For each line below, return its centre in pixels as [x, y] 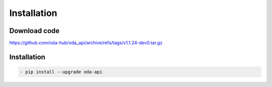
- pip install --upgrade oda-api [61, 72]
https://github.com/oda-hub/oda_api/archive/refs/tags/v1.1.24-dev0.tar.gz [86, 43]
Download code [35, 31]
